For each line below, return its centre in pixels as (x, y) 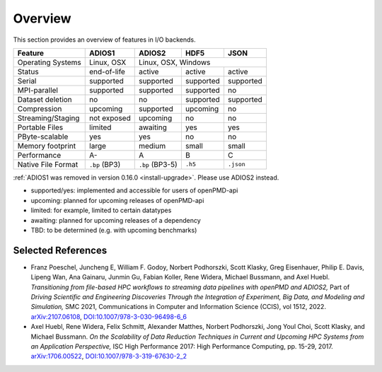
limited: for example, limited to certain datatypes (101, 210)
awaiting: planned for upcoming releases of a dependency (116, 220)
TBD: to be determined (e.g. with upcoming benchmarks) (114, 230)
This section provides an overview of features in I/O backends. (104, 40)
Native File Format (48, 164)
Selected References (60, 250)
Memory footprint (47, 146)
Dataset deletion (45, 99)
